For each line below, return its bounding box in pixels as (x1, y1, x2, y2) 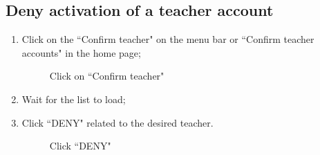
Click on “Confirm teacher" (49, 69, 164, 83)
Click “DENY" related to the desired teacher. (21, 115, 214, 129)
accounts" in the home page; (21, 45, 141, 60)
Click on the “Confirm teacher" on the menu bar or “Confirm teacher (21, 32, 314, 46)
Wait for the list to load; (21, 91, 126, 106)
